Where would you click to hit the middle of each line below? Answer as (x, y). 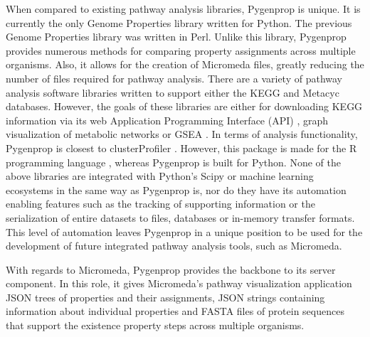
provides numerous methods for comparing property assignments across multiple (181, 50)
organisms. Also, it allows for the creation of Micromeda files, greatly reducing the (185, 64)
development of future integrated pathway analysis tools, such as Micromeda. (174, 246)
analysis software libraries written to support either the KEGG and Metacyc (173, 92)
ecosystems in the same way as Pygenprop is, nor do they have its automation (176, 189)
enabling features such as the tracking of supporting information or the (160, 204)
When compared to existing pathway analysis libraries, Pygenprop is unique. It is (183, 9)
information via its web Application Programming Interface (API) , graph (167, 120)
